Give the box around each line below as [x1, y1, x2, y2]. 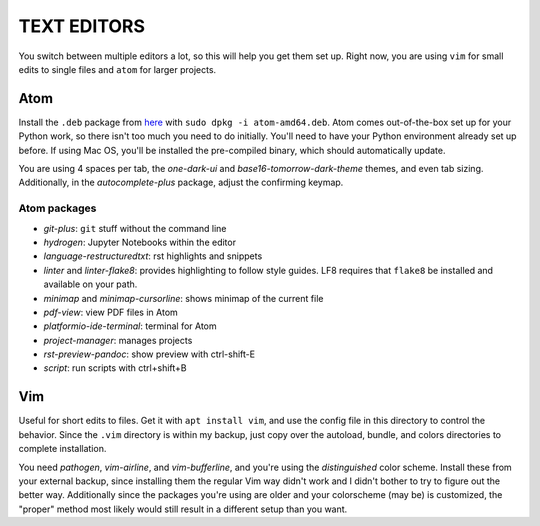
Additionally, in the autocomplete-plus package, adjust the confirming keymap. [18, 176, 344, 189]
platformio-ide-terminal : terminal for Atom [43, 320, 217, 332]
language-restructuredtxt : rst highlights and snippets [43, 250, 263, 262]
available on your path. [43, 278, 138, 290]
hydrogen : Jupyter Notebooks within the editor [43, 236, 237, 248]
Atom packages [18, 201, 97, 215]
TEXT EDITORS [18, 15, 145, 37]
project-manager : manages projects [43, 334, 193, 346]
